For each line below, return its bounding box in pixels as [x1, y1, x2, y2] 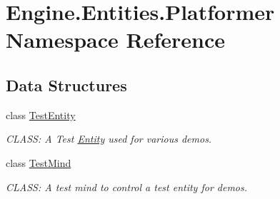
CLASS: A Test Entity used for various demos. [6, 131, 212, 146]
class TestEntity [6, 107, 76, 122]
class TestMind [6, 155, 71, 170]
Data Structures [6, 73, 127, 96]
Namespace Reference [6, 25, 225, 54]
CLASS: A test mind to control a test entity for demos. [6, 179, 248, 194]
